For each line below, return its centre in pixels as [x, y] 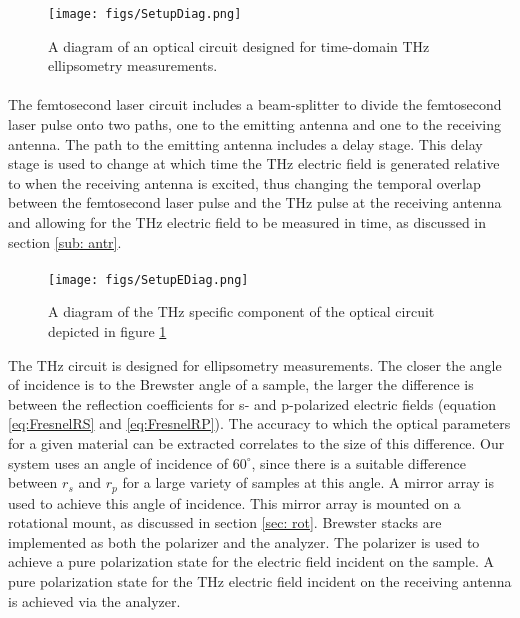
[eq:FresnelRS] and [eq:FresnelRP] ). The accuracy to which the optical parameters [259, 423]
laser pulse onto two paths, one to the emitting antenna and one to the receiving [255, 124]
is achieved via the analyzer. [94, 600]
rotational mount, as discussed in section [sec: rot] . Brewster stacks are [225, 522]
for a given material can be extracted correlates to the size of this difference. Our [256, 443]
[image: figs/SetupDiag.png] [145, 14]
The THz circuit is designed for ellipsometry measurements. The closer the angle [255, 364]
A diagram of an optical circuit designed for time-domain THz [239, 45]
